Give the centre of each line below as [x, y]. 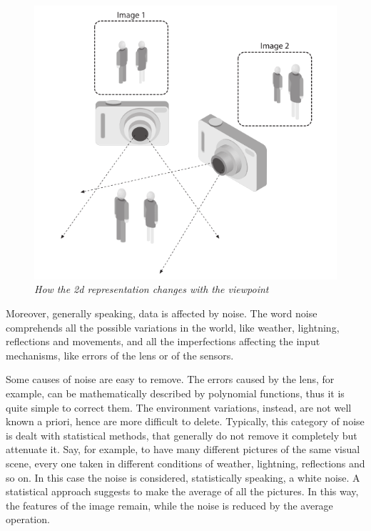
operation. [28, 519]
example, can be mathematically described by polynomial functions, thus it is [175, 393]
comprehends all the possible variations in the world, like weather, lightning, [173, 327]
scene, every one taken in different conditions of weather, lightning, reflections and [185, 463]
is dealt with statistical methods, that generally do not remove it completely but [182, 435]
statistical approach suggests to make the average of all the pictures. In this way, [182, 491]
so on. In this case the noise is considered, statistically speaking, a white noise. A [183, 477]
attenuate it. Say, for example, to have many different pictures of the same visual [183, 449]
